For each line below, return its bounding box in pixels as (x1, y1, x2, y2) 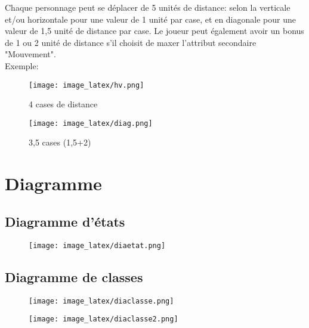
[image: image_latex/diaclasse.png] (29, 296, 174, 305)
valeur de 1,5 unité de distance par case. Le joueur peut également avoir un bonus (5, 24, 304, 37)
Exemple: (5, 59, 39, 72)
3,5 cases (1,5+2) (29, 136, 91, 148)
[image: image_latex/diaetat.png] (29, 241, 166, 250)
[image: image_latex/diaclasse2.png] (29, 315, 178, 324)
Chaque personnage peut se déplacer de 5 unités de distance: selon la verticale (5, 1, 291, 13)
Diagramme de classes (5, 267, 143, 286)
